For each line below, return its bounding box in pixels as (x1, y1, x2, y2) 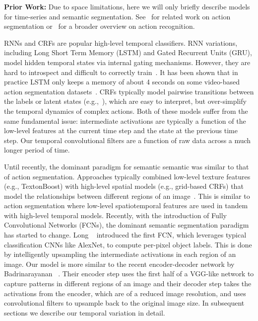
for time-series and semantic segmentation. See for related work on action (4, 11, 231, 21)
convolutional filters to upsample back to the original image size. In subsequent (4, 298, 245, 308)
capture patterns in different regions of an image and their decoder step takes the (4, 278, 252, 289)
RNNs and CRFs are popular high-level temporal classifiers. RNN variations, (4, 37, 238, 48)
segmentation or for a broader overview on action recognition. (4, 21, 195, 31)
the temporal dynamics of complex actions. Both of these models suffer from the (4, 105, 248, 116)
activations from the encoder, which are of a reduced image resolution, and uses (4, 288, 246, 298)
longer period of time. (4, 145, 70, 155)
